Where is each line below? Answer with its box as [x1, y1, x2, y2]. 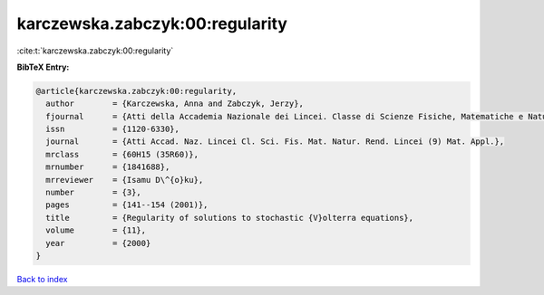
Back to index [16, 273, 68, 284]
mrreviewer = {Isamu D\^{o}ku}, [45, 175, 204, 185]
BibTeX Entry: [16, 62, 70, 72]
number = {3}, [45, 187, 142, 198]
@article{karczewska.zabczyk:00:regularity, [35, 86, 238, 96]
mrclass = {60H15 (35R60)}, [45, 149, 199, 159]
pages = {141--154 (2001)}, [45, 200, 209, 210]
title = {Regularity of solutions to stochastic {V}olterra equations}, [45, 213, 414, 223]
